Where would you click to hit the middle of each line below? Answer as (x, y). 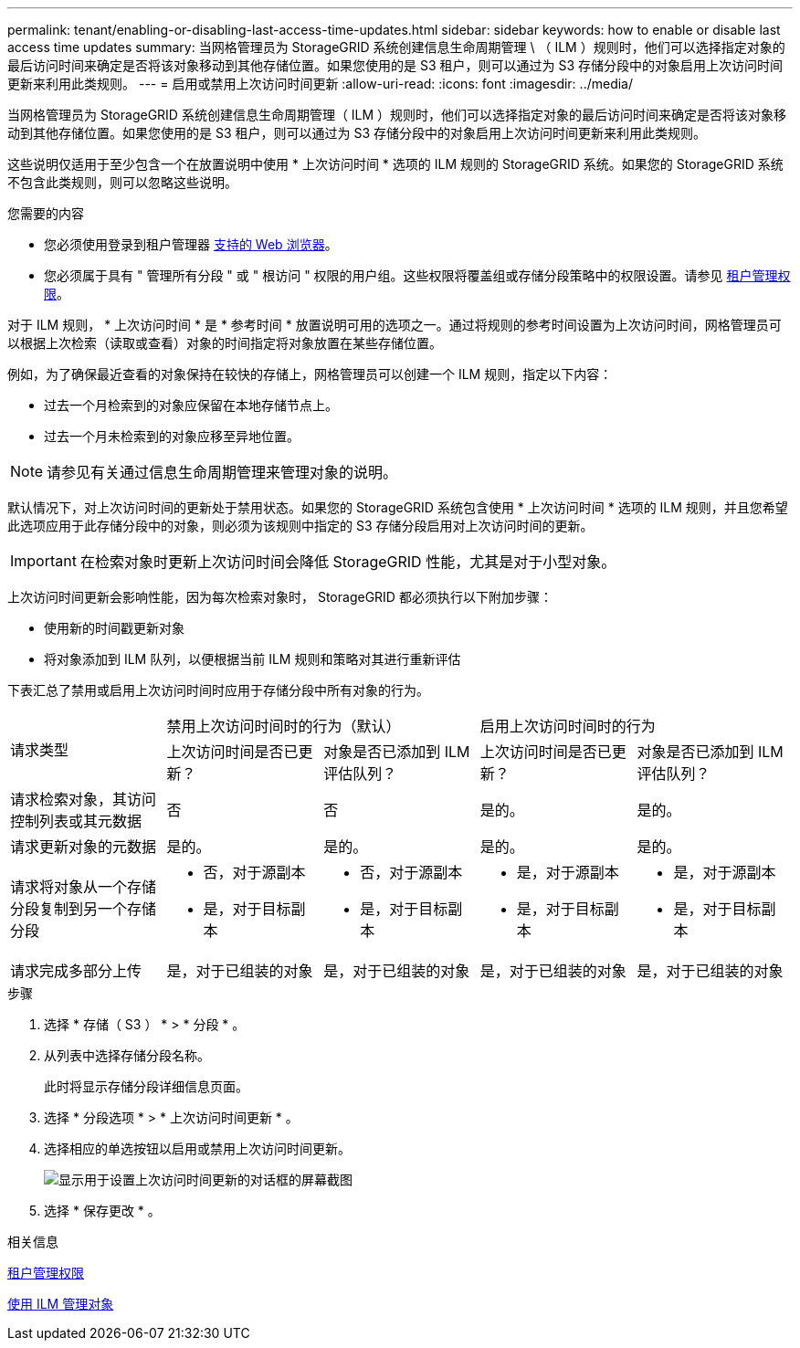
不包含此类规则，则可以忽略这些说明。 (122, 182)
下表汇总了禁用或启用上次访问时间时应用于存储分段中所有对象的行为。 (218, 690)
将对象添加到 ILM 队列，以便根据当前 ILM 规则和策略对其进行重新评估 (253, 659)
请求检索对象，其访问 (84, 799)
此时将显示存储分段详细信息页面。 (146, 1086)
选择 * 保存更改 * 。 (102, 1211)
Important (43, 561)
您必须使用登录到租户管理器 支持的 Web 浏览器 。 (191, 244)
